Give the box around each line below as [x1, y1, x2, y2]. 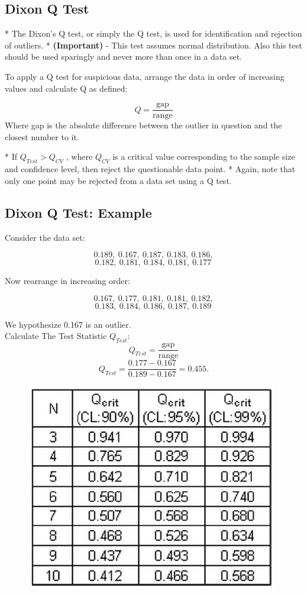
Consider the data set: [5, 231, 85, 243]
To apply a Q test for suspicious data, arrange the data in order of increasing [5, 70, 285, 82]
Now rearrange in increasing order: [5, 275, 130, 287]
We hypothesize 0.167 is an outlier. [5, 318, 131, 330]
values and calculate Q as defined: [5, 82, 128, 94]
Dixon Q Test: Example [5, 203, 152, 221]
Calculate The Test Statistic [5, 330, 107, 342]
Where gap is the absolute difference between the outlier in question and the [5, 119, 282, 131]
